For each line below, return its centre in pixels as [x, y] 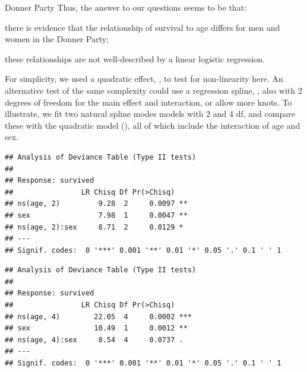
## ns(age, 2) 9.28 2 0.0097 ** [96, 204]
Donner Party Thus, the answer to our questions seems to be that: [126, 7]
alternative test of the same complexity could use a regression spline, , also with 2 [153, 90]
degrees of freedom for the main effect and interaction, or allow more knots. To [148, 102]
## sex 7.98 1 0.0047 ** [96, 215]
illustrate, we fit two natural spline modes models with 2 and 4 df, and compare [150, 114]
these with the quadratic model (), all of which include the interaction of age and [153, 125]
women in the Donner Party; [57, 39]
